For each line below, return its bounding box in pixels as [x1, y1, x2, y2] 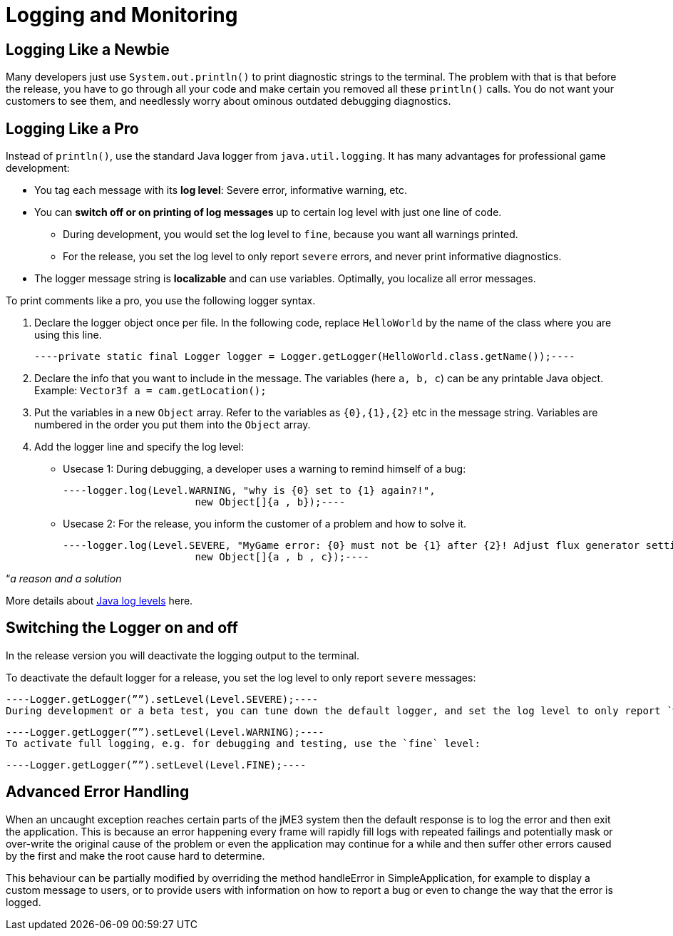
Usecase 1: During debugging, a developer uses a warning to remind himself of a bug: [63, 463, 466, 475]
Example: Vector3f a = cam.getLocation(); [34, 384, 267, 397]
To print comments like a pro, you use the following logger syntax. [6, 294, 316, 307]
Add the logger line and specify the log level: [34, 441, 245, 453]
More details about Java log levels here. [6, 595, 193, 607]
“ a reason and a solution [6, 572, 122, 585]
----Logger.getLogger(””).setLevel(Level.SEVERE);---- [6, 693, 319, 705]
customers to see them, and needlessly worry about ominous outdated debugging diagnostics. [6, 95, 451, 108]
